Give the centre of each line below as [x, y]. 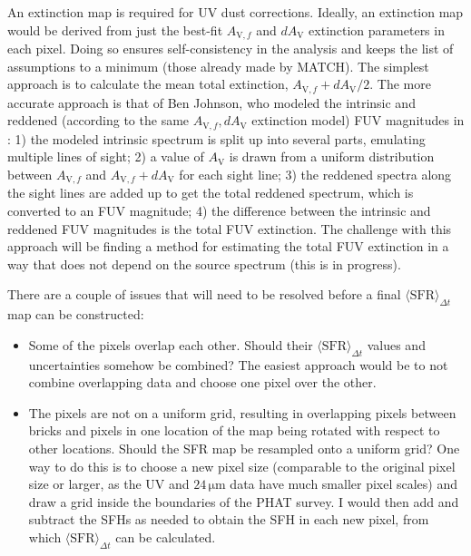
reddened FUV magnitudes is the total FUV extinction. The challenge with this [230, 228]
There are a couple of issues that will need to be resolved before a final [204, 294]
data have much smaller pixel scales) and [344, 484]
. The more [400, 84]
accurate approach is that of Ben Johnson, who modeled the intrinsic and [211, 102]
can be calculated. [166, 536]
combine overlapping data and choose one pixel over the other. [202, 382]
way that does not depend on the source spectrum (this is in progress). [204, 263]
